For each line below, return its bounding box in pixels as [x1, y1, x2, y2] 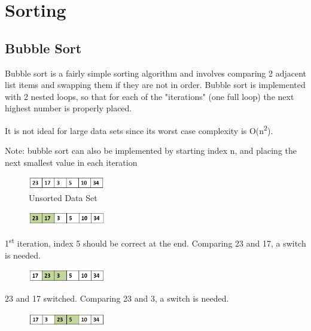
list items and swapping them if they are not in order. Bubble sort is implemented [5, 78, 306, 91]
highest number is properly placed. [5, 102, 132, 114]
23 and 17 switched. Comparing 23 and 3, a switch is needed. [5, 292, 229, 305]
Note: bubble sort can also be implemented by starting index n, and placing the [5, 144, 297, 157]
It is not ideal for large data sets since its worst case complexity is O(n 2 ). [5, 122, 273, 136]
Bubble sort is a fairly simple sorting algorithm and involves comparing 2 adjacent [5, 66, 307, 79]
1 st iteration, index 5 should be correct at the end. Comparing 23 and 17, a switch [5, 235, 306, 250]
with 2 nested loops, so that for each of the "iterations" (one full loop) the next [5, 90, 294, 102]
